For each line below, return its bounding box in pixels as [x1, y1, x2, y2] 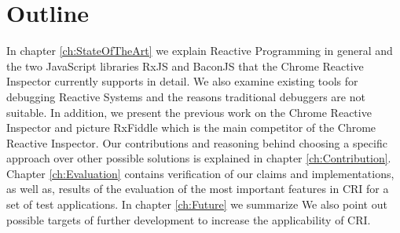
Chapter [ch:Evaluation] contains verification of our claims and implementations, [6, 165, 394, 181]
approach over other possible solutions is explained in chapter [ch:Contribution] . [6, 150, 391, 166]
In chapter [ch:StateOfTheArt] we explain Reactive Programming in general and [6, 42, 393, 59]
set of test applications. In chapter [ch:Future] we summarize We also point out [6, 196, 387, 213]
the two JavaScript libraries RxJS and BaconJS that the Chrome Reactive [6, 57, 364, 74]
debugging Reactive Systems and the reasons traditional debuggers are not [6, 88, 365, 104]
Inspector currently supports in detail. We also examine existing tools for [6, 73, 358, 89]
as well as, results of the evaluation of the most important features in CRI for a [6, 180, 389, 197]
